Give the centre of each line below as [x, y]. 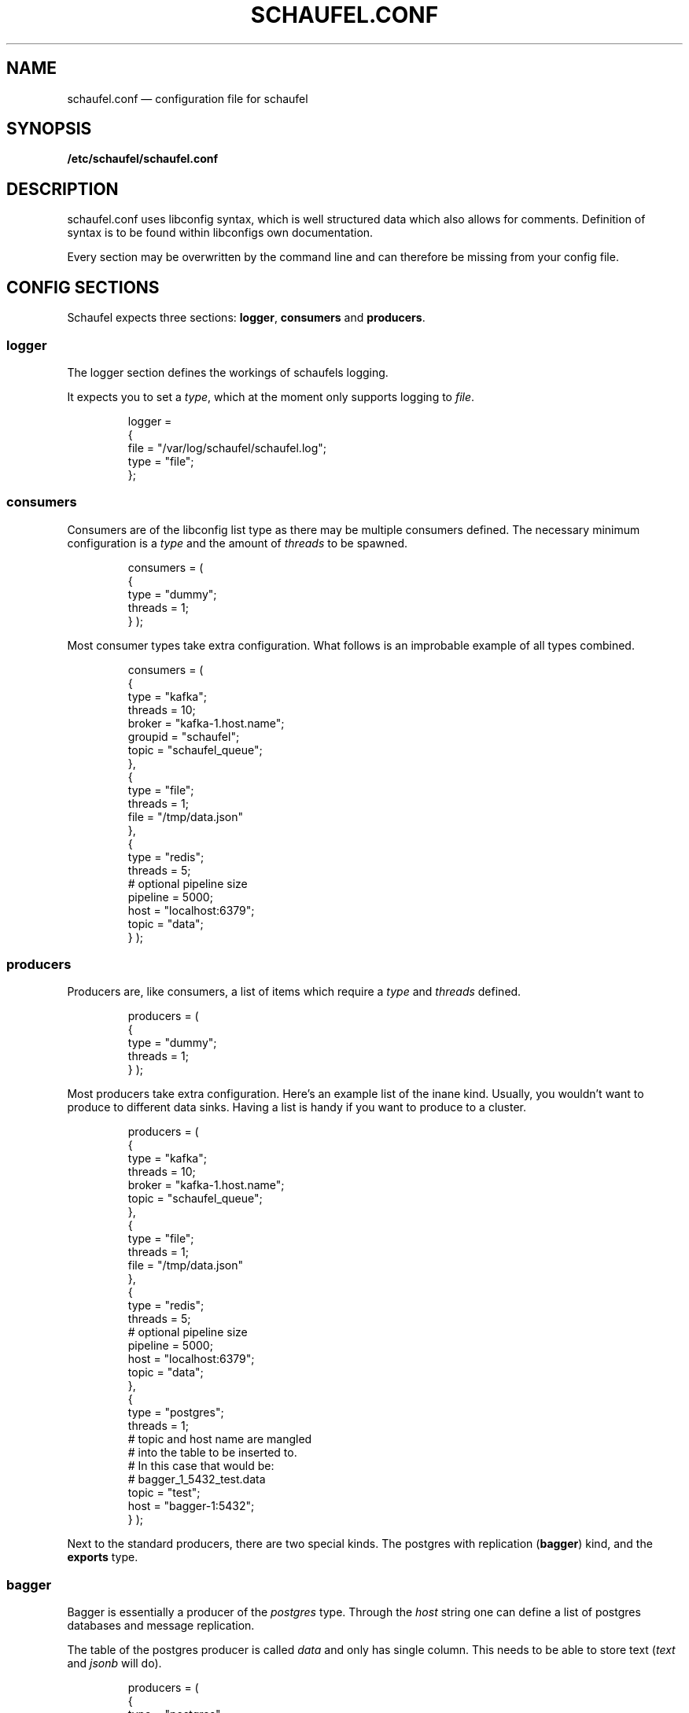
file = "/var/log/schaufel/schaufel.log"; [227, 448]
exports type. [103, 1557]
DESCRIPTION [63, 189]
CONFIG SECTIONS [83, 287]
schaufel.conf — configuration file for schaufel [188, 98]
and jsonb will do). [114, 1663]
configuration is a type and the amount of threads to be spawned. [238, 543]
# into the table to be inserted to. [212, 1453]
